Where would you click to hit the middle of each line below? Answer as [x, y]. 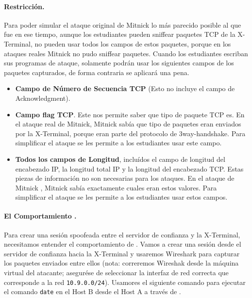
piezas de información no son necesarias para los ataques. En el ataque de [125, 178]
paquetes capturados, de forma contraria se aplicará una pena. [97, 72]
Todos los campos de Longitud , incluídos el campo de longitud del [120, 159]
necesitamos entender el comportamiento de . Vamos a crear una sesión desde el [123, 244]
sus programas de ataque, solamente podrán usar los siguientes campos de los [119, 63]
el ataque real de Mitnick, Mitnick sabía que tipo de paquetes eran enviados [128, 124]
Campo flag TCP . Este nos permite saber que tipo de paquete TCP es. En [130, 114]
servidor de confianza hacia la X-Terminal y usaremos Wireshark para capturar [122, 253]
